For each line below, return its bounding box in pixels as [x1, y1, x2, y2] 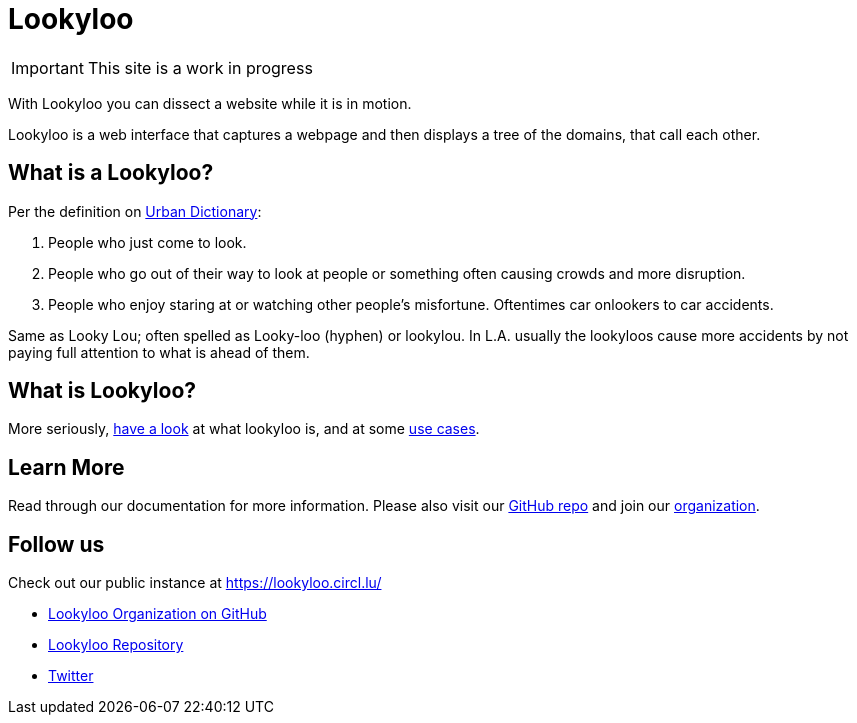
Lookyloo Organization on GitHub [48, 605, 267, 623]
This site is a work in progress [87, 57, 313, 78]
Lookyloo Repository [48, 636, 184, 654]
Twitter [48, 667, 94, 685]
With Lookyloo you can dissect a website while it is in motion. [8, 94, 412, 112]
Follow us [8, 531, 105, 557]
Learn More [8, 454, 125, 480]
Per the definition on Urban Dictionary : [8, 202, 262, 220]
